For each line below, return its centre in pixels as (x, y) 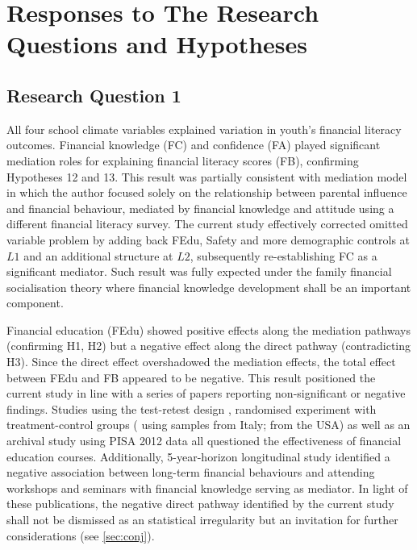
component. (35, 303)
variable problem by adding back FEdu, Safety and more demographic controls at (208, 239)
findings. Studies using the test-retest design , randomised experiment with (192, 408)
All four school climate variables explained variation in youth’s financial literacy (204, 129)
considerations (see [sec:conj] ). (81, 535)
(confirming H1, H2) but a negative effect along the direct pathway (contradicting (209, 346)
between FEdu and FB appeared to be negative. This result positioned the (191, 377)
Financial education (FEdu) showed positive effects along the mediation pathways (209, 329)
